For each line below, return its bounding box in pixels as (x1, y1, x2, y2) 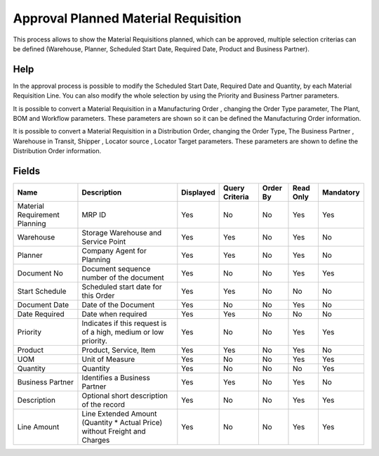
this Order (81, 291, 115, 301)
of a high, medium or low (81, 327, 164, 337)
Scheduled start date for (81, 282, 162, 292)
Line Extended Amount (81, 409, 157, 419)
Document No (17, 268, 63, 278)
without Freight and (81, 426, 147, 436)
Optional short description (81, 391, 168, 400)
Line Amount (17, 422, 60, 432)
